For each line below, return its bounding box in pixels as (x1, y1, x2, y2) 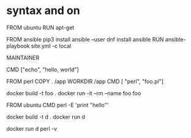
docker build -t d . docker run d (6, 113, 86, 120)
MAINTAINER (6, 54, 40, 61)
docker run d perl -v (6, 125, 57, 132)
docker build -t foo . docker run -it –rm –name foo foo (6, 89, 141, 96)
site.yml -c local (31, 42, 72, 49)
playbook (6, 42, 30, 49)
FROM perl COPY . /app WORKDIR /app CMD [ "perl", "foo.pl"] (6, 78, 164, 85)
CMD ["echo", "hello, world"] (6, 65, 80, 73)
